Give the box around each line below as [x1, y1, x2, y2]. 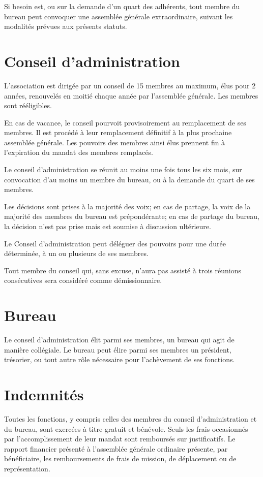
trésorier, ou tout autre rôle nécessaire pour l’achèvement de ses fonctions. [4, 354, 235, 365]
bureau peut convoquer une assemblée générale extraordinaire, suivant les [4, 11, 233, 21]
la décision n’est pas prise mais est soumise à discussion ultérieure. [4, 221, 211, 232]
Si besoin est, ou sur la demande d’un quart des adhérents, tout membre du [4, 1, 240, 11]
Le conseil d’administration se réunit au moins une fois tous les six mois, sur [4, 164, 242, 175]
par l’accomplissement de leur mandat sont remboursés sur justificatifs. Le [4, 433, 236, 444]
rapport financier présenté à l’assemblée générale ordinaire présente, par [4, 443, 228, 454]
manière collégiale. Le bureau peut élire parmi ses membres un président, [4, 344, 231, 355]
